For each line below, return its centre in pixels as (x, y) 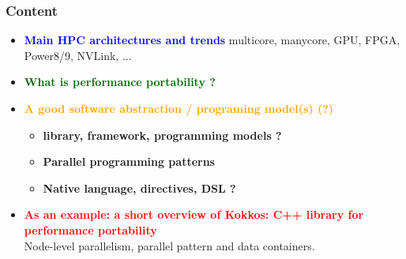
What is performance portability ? (120, 82)
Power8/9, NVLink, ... (78, 55)
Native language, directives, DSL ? (139, 188)
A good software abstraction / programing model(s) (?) (179, 108)
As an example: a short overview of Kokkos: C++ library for (194, 214)
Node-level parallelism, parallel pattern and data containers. (169, 245)
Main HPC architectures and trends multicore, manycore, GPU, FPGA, (212, 40)
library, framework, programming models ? (162, 135)
